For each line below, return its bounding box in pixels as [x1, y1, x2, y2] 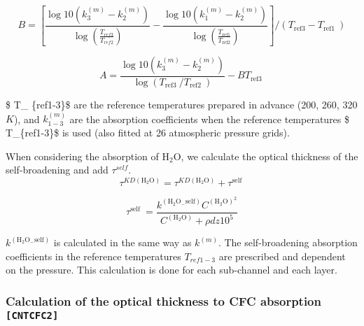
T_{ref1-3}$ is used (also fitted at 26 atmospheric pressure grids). [6, 125, 290, 139]
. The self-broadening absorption [218, 235, 358, 250]
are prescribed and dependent [218, 248, 346, 263]
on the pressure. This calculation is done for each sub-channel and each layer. [6, 262, 337, 277]
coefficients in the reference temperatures [6, 248, 181, 263]
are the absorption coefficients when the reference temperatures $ [69, 111, 350, 126]
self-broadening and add [6, 162, 108, 177]
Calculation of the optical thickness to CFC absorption [6, 292, 321, 309]
